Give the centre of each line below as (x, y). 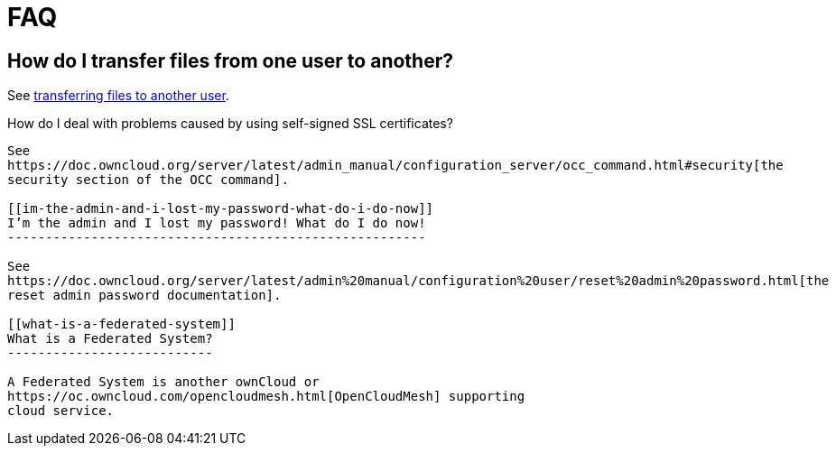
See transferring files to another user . (118, 96)
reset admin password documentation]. (144, 296)
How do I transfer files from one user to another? (230, 60)
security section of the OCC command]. (148, 180)
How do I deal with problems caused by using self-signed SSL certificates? (230, 124)
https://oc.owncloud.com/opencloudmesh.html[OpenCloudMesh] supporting (266, 397)
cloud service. (61, 411)
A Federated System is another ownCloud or (163, 382)
